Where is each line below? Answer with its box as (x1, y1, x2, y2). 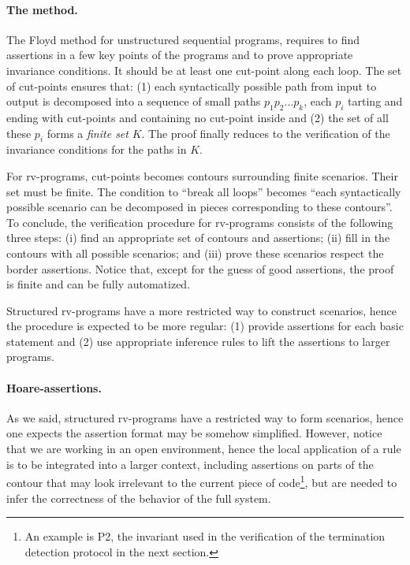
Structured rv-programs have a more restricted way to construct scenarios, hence (6, 302, 397, 318)
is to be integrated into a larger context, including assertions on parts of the (6, 455, 374, 472)
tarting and (348, 93, 403, 110)
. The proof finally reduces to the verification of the (141, 125, 390, 141)
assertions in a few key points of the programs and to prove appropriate (6, 46, 353, 63)
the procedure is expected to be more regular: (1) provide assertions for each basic (6, 318, 404, 334)
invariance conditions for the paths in (6, 141, 187, 158)
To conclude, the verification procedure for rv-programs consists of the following (6, 214, 393, 230)
